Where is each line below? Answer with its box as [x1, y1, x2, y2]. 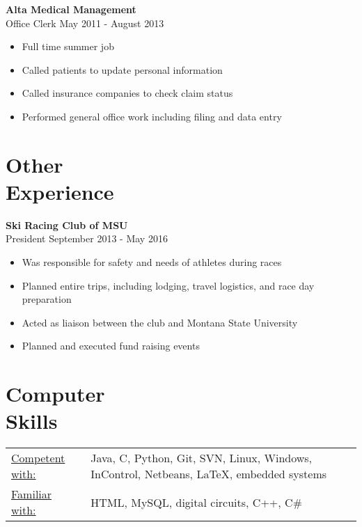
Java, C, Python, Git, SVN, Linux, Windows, [90, 450, 313, 466]
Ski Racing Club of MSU [6, 217, 128, 232]
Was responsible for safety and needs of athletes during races [22, 255, 282, 269]
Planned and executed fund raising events [22, 338, 200, 353]
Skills [6, 407, 58, 435]
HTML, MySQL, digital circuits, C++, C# [90, 494, 302, 510]
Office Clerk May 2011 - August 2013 [6, 15, 164, 30]
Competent [11, 450, 65, 466]
